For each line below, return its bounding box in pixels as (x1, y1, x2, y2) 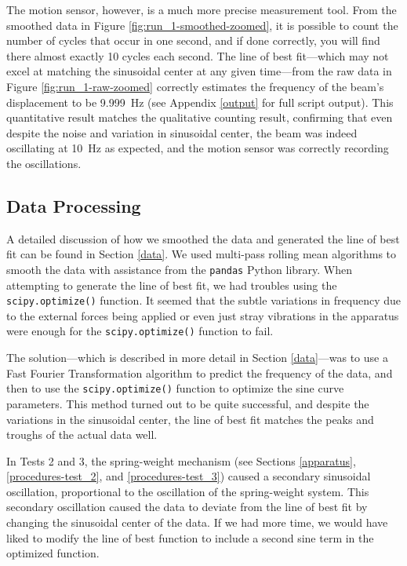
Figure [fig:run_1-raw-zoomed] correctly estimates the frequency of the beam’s (6, 78, 384, 94)
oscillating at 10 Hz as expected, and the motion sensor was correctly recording (6, 140, 389, 156)
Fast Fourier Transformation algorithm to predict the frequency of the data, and (6, 364, 393, 381)
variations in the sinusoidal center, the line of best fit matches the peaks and (6, 411, 374, 427)
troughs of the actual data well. (6, 426, 158, 443)
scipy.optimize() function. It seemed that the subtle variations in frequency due (6, 292, 401, 309)
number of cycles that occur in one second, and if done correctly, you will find (6, 32, 380, 49)
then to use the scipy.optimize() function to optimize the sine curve (6, 380, 344, 396)
